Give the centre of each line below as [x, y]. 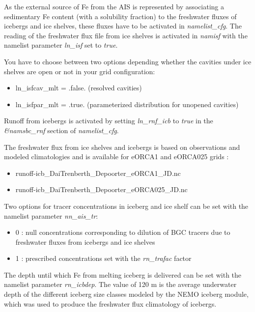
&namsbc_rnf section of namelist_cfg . [61, 130]
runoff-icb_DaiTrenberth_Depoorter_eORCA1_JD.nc [98, 173]
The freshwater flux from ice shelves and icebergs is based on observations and [122, 147]
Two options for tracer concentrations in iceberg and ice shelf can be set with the [126, 206]
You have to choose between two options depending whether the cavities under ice [128, 61]
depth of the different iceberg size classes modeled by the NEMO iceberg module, [126, 294]
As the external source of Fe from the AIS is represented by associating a [114, 6]
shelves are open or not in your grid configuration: [80, 71]
